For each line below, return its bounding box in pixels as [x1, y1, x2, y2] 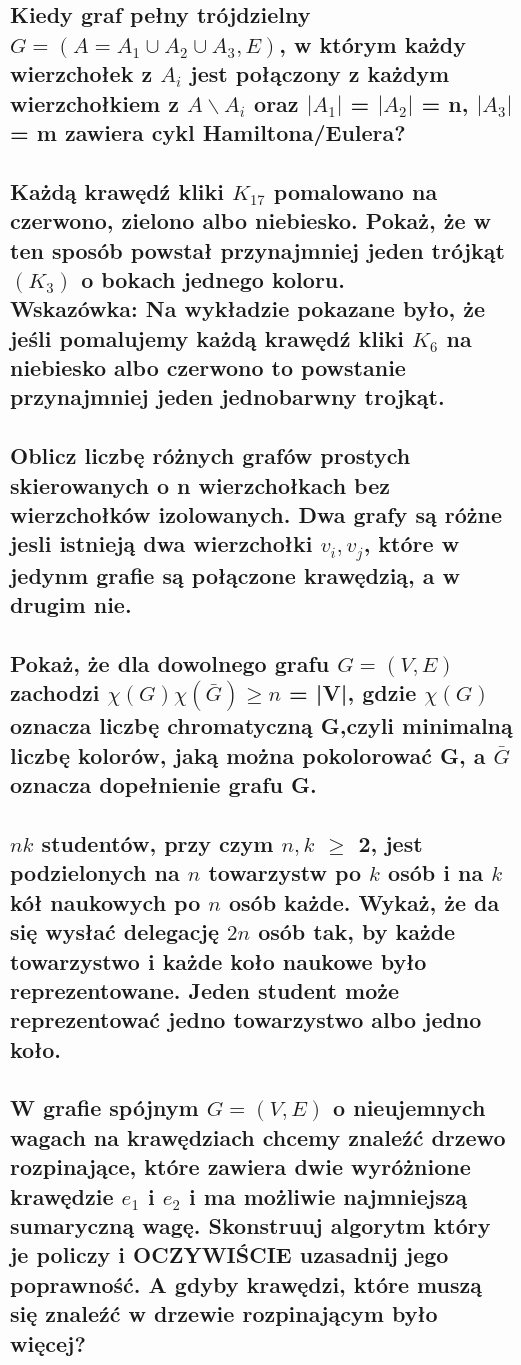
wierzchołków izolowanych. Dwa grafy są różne [10, 499, 502, 530]
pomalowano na [273, 175, 438, 206]
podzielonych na [10, 857, 180, 888]
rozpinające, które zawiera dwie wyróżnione [10, 1151, 471, 1182]
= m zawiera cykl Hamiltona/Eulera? [10, 116, 406, 147]
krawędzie [10, 1180, 114, 1211]
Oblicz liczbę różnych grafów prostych [10, 440, 411, 471]
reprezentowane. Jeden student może [10, 974, 400, 1005]
